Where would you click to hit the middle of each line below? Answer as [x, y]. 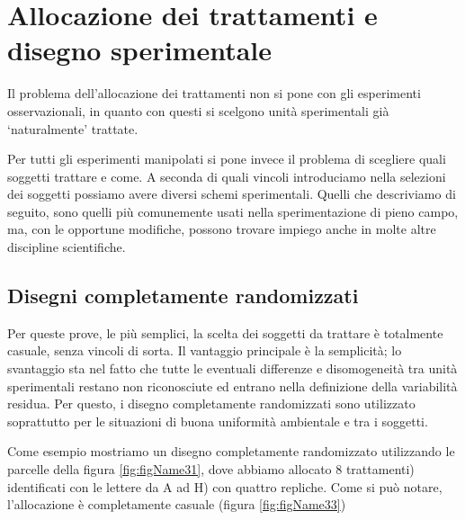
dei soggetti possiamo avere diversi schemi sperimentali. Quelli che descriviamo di [232, 194]
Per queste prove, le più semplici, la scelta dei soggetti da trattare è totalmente [225, 332]
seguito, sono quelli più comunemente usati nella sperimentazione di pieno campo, [233, 211]
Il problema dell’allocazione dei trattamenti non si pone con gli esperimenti [214, 93]
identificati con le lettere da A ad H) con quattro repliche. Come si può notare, [225, 486]
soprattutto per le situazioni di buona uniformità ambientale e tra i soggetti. [218, 421]
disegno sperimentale [140, 50]
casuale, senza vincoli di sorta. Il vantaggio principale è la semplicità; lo [205, 350]
